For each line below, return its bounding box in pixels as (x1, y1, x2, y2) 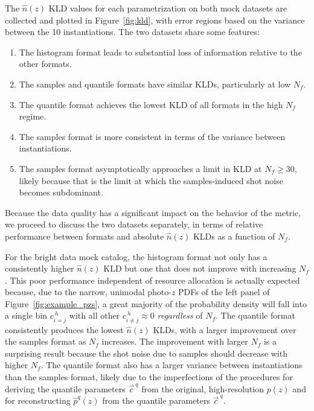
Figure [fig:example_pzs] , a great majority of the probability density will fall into (5, 297, 307, 310)
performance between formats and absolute (5, 229, 164, 242)
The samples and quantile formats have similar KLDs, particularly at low (19, 77, 291, 90)
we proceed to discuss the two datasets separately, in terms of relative (5, 218, 263, 231)
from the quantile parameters (102, 394, 210, 407)
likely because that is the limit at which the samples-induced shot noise (19, 174, 283, 186)
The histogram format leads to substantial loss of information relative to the (19, 45, 302, 58)
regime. (19, 110, 46, 123)
